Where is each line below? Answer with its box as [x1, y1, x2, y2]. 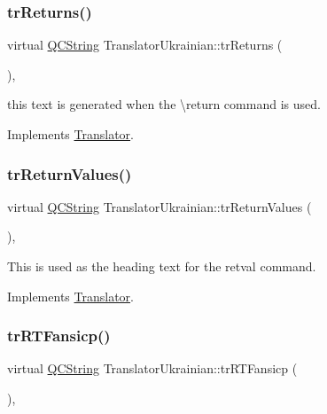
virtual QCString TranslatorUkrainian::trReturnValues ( [7, 197, 312, 215]
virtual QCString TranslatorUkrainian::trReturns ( [7, 35, 283, 54]
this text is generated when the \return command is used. [7, 95, 321, 113]
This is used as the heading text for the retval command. [7, 257, 316, 275]
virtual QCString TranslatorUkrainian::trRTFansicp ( [7, 359, 298, 378]
